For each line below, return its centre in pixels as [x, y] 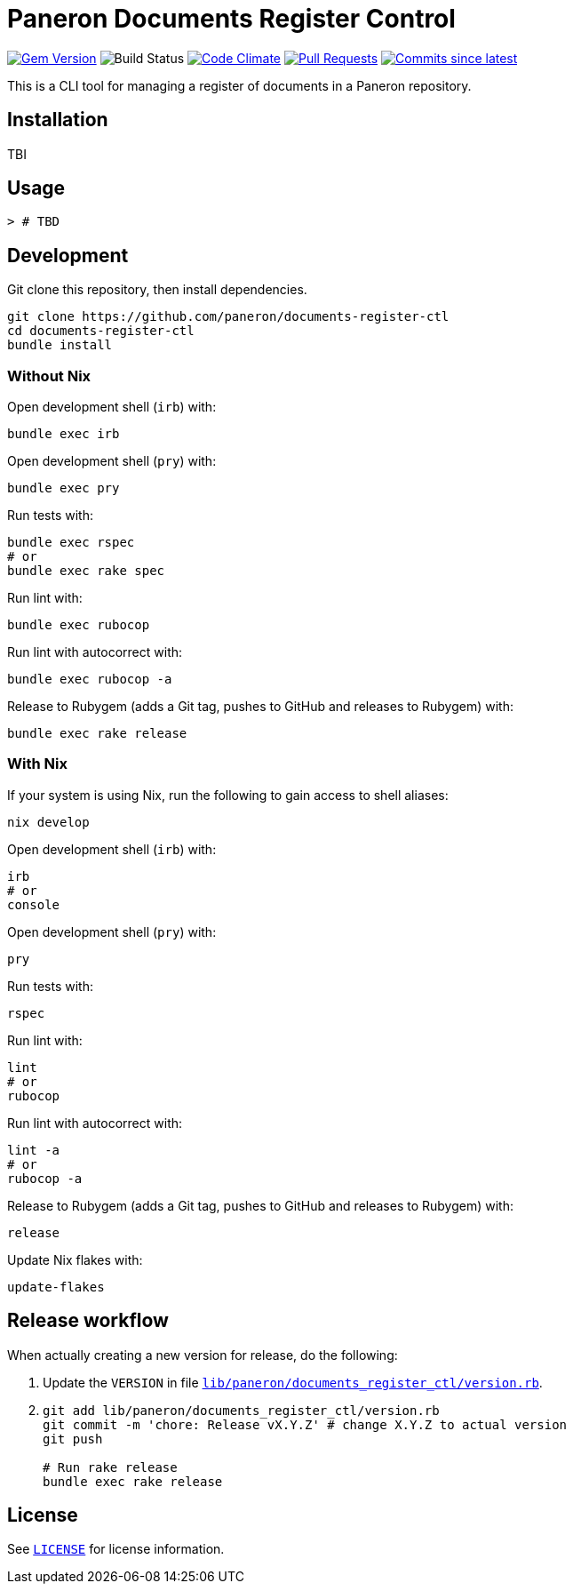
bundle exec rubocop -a [90, 680]
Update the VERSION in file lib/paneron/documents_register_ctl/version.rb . [293, 1382]
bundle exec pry [64, 488]
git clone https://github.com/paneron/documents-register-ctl [228, 317]
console [34, 904]
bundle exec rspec [71, 543]
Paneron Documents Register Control [231, 19]
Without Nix [49, 376]
